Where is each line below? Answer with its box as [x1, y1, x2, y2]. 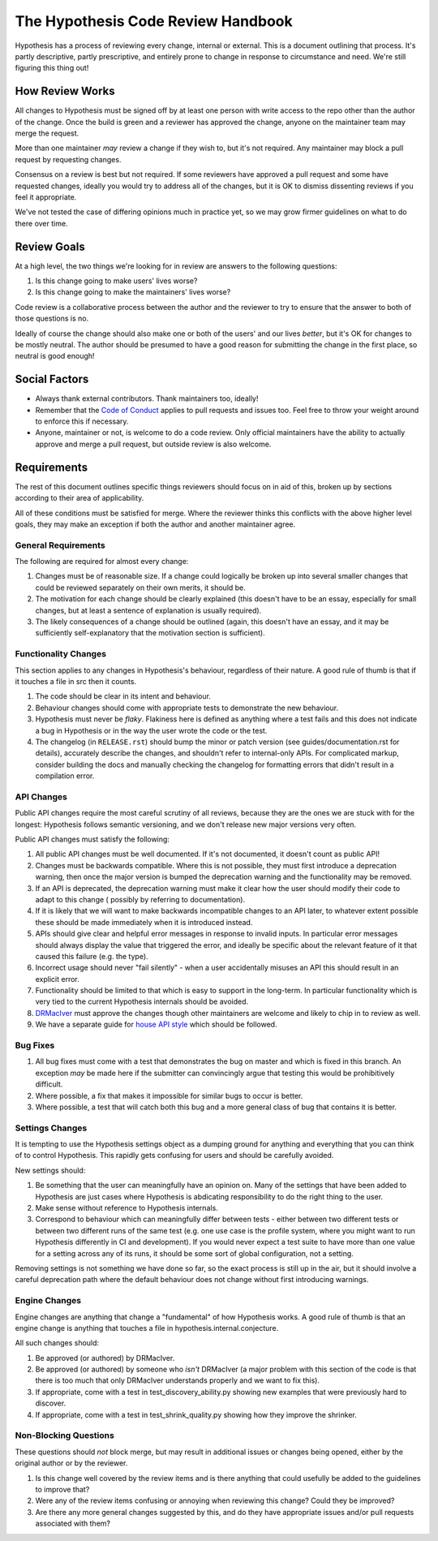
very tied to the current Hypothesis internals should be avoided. [35, 996, 249, 1006]
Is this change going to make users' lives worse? [35, 276, 198, 286]
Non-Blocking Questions [15, 1430, 115, 1441]
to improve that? [35, 1484, 90, 1494]
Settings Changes [15, 1122, 88, 1134]
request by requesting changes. [15, 154, 122, 164]
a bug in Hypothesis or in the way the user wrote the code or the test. [35, 725, 268, 735]
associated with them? [35, 1518, 111, 1529]
